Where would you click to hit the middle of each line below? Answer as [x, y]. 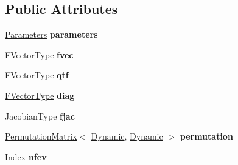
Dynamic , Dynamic [127, 136]
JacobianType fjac [40, 116]
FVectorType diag [40, 95]
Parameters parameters [51, 34]
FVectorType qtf [37, 75]
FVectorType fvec [39, 54]
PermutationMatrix [41, 136]
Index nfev [26, 156]
